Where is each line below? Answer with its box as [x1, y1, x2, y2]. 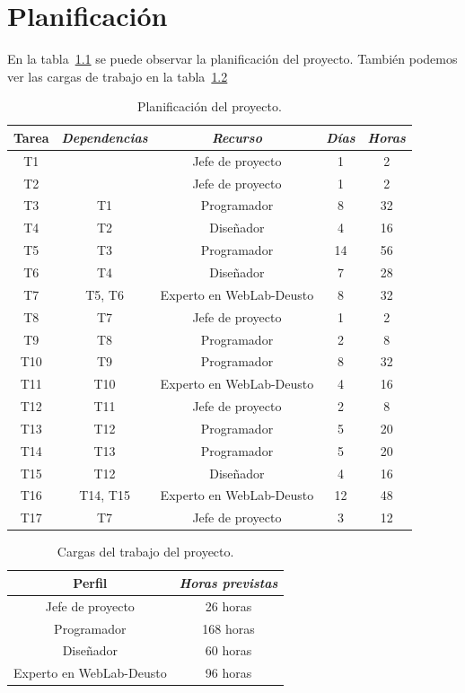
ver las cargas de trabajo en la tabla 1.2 [7, 66, 228, 85]
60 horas [205, 641, 252, 660]
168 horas [202, 618, 255, 637]
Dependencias [61, 127, 148, 146]
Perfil [73, 573, 108, 592]
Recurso [211, 127, 262, 146]
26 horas [205, 596, 252, 615]
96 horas [205, 663, 252, 682]
